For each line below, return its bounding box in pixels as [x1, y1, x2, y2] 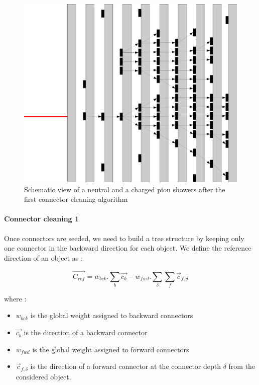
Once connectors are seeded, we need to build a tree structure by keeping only [4, 233, 244, 243]
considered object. [16, 371, 71, 381]
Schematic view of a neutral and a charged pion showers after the [24, 184, 225, 194]
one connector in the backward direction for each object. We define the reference [4, 243, 251, 253]
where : [4, 293, 27, 303]
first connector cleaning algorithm [24, 194, 128, 204]
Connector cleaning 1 [4, 213, 79, 224]
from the [228, 361, 255, 371]
